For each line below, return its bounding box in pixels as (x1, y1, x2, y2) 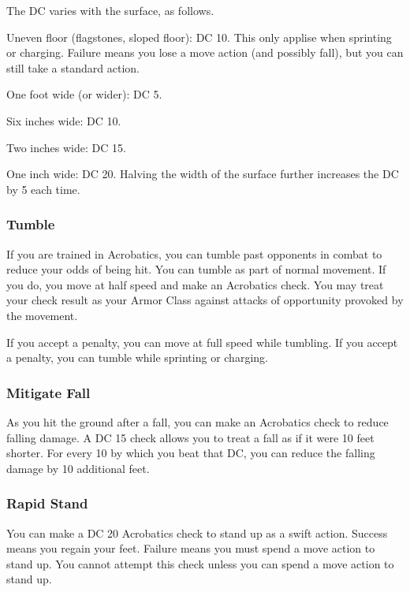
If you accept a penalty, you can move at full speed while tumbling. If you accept (6, 333, 398, 350)
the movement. (6, 307, 78, 323)
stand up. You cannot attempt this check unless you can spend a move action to (6, 555, 394, 572)
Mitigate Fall (6, 382, 91, 402)
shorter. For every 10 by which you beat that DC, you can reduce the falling (6, 445, 375, 461)
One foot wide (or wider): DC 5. (6, 86, 162, 102)
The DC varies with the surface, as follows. (6, 2, 214, 18)
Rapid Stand (6, 493, 88, 513)
